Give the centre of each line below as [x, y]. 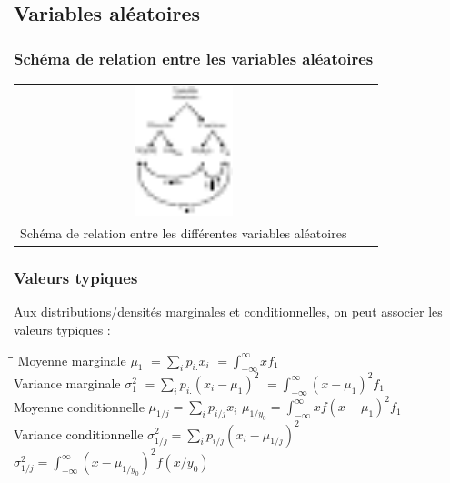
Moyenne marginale [72, 360]
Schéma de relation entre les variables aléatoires [194, 58]
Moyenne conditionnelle [79, 406]
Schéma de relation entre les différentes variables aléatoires [184, 233]
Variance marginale [67, 382]
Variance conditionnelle [79, 433]
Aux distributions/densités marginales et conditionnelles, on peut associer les [228, 312]
